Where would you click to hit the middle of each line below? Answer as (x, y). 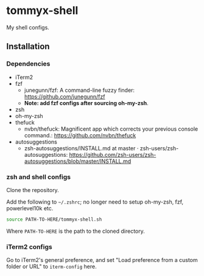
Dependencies (28, 64)
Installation (28, 47)
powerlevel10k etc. (30, 208)
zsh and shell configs (39, 177)
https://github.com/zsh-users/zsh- (113, 154)
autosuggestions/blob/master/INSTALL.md (78, 161)
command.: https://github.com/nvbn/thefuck (80, 135)
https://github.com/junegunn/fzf (65, 96)
